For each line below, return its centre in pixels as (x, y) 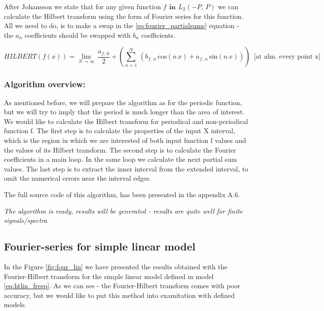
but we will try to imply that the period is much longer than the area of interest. (124, 112)
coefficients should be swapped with (78, 35)
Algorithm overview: (45, 84)
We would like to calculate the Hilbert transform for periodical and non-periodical (126, 121)
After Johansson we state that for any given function (82, 6)
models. (15, 304)
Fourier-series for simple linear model (100, 246)
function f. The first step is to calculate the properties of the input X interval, (120, 131)
